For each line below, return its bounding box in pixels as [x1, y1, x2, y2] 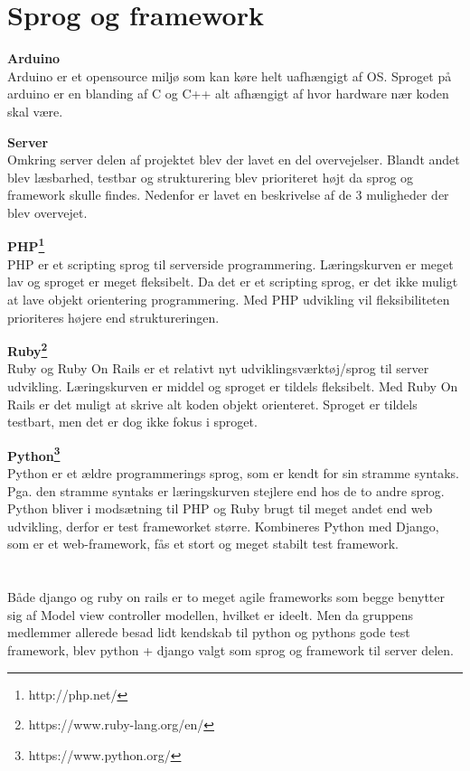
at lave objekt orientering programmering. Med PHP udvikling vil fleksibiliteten [7, 289, 450, 308]
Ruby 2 [7, 339, 48, 360]
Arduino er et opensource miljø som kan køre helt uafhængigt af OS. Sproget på [7, 66, 452, 85]
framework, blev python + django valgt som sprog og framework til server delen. [7, 640, 455, 659]
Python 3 [7, 443, 61, 465]
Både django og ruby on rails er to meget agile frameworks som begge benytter [7, 588, 446, 606]
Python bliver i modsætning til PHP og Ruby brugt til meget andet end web [7, 499, 433, 518]
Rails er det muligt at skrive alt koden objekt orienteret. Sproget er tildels [7, 394, 418, 413]
